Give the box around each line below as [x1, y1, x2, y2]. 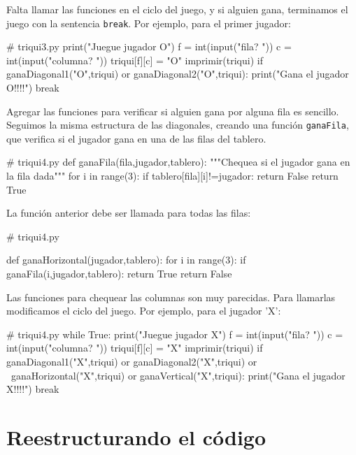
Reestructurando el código [6, 422, 266, 451]
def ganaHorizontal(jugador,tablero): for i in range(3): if [6, 252, 246, 267]
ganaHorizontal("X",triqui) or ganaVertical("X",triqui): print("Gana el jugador [10, 368, 346, 382]
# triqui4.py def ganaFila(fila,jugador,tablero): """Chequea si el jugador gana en [6, 154, 350, 169]
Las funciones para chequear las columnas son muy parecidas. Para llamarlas [6, 289, 336, 304]
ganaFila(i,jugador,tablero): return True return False [6, 266, 232, 281]
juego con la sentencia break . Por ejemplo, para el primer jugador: [6, 15, 291, 30]
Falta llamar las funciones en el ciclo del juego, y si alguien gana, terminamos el [6, 2, 348, 16]
